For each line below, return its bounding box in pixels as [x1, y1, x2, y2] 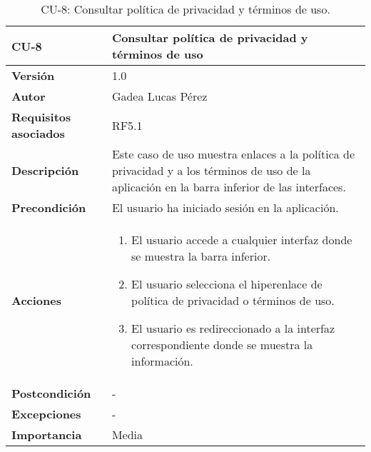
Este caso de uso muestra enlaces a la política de [111, 146, 355, 162]
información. [131, 353, 193, 369]
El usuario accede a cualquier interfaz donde [131, 231, 352, 248]
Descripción [11, 162, 79, 179]
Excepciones [11, 406, 81, 422]
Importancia [11, 426, 82, 443]
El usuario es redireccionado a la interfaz [131, 320, 335, 336]
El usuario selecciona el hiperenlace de [131, 276, 322, 292]
